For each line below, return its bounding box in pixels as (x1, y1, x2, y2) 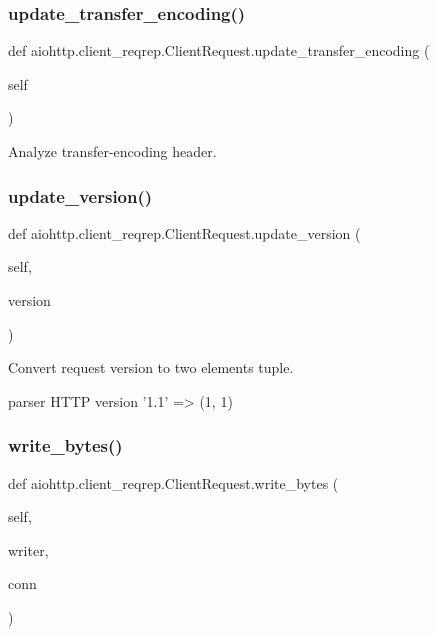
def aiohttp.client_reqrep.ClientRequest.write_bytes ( (8, 472, 339, 493)
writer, (8, 539, 49, 560)
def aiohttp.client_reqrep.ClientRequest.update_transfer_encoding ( (8, 40, 430, 61)
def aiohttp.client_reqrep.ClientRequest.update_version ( (8, 222, 361, 243)
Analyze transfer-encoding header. (8, 141, 217, 161)
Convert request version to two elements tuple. (8, 357, 294, 378)
